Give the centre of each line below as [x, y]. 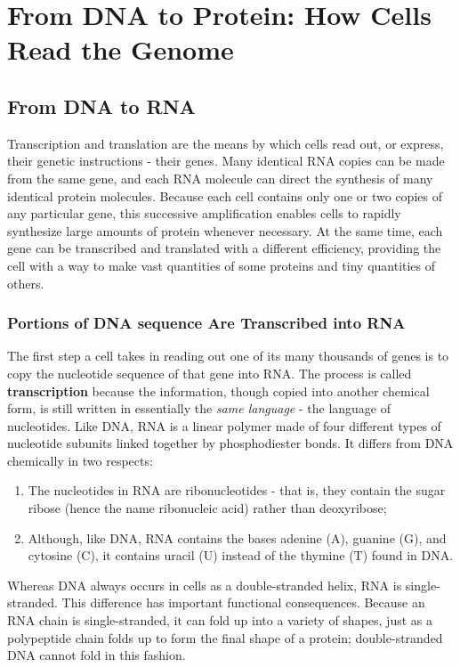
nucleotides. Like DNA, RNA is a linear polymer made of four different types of [224, 425]
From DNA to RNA [101, 106]
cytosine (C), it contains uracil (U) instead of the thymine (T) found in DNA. [241, 555]
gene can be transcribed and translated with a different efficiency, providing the [224, 248]
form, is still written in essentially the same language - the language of [199, 408]
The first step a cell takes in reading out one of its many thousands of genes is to [228, 356]
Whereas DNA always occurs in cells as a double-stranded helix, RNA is [205, 585]
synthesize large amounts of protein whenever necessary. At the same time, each [225, 230]
